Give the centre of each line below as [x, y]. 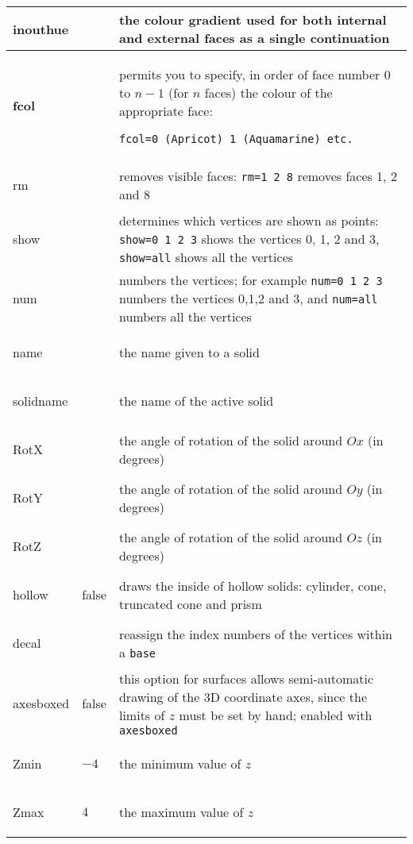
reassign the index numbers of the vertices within [256, 634]
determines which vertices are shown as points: [249, 220]
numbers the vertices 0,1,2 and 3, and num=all [248, 298]
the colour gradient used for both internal [253, 19]
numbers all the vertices [185, 316]
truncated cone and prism [190, 603]
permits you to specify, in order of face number [249, 74]
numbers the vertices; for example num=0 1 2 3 [251, 280]
